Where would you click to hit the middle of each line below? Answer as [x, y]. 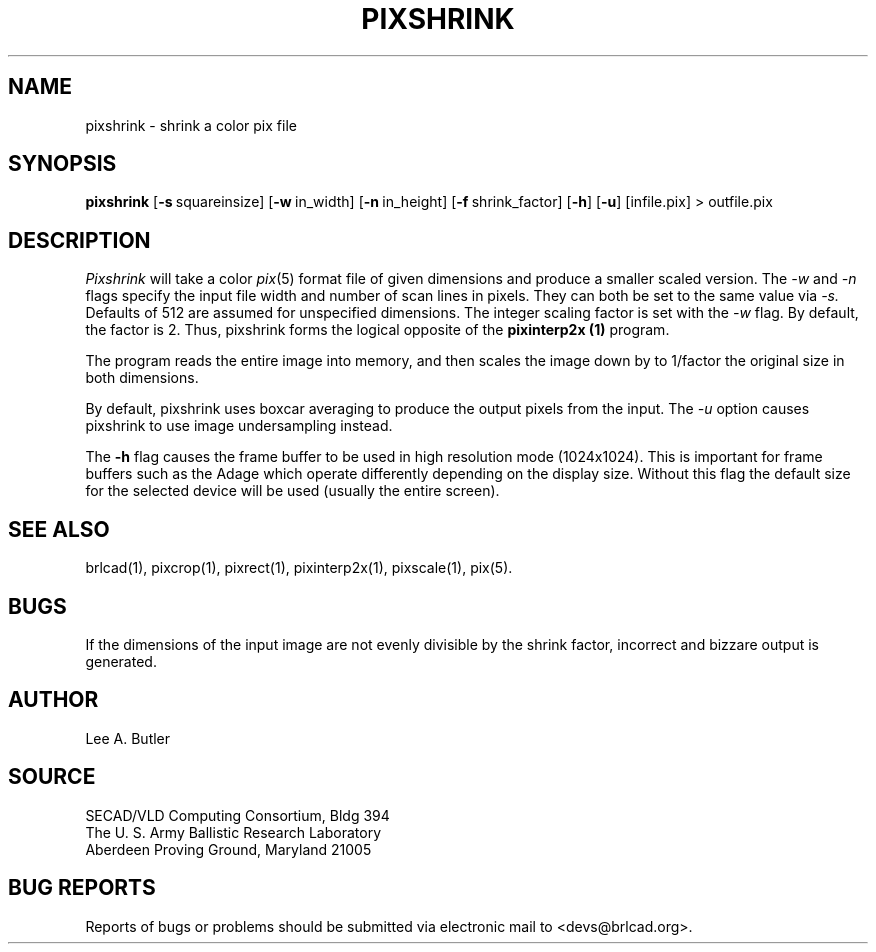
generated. [121, 661]
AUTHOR [53, 700]
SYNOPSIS [62, 164]
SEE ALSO [59, 529]
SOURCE [52, 777]
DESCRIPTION [79, 240]
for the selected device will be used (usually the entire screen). [292, 491]
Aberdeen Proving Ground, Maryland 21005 [228, 849]
